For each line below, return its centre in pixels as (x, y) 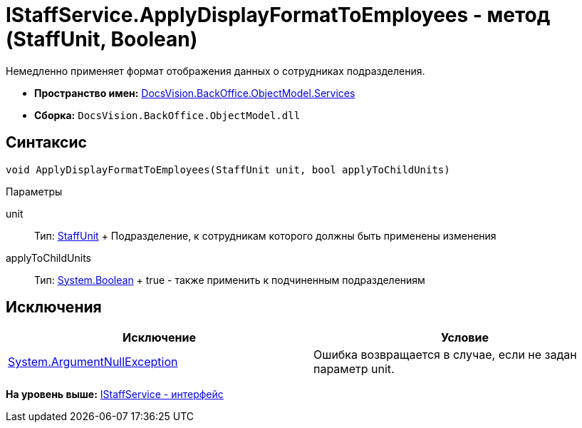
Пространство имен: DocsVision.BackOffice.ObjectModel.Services (195, 93)
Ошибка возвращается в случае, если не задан (445, 355)
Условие (465, 338)
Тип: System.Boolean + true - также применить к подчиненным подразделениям (230, 280)
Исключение (159, 338)
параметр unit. (354, 369)
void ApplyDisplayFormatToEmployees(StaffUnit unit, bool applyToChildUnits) (228, 169)
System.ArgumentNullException (93, 362)
